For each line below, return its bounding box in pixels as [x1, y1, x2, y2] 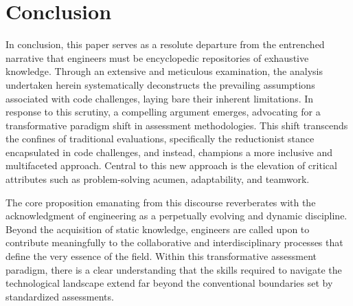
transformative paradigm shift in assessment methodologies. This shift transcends [5, 118, 348, 132]
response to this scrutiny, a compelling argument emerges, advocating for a [5, 105, 321, 119]
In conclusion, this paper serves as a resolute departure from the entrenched [5, 37, 325, 52]
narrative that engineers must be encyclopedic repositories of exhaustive [5, 50, 309, 65]
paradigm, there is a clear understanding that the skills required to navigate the [5, 262, 342, 276]
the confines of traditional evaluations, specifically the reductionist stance [5, 131, 315, 146]
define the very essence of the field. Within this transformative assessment [5, 249, 317, 263]
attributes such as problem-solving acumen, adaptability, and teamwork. [5, 172, 310, 186]
